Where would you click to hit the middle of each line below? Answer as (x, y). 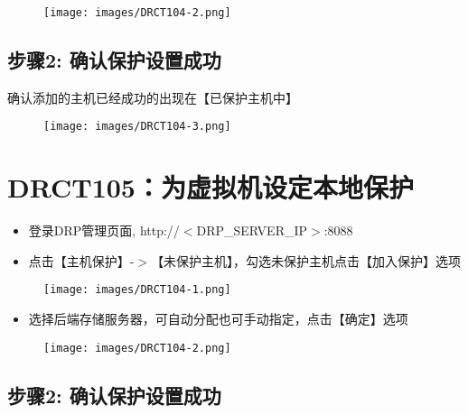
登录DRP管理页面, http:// (104, 230)
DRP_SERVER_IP (252, 230)
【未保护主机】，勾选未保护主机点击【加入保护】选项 (306, 260)
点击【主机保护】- (81, 260)
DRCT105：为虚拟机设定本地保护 (211, 187)
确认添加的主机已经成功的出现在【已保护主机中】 (153, 97)
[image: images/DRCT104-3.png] (137, 127)
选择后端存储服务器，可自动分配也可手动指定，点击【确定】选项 (218, 319)
